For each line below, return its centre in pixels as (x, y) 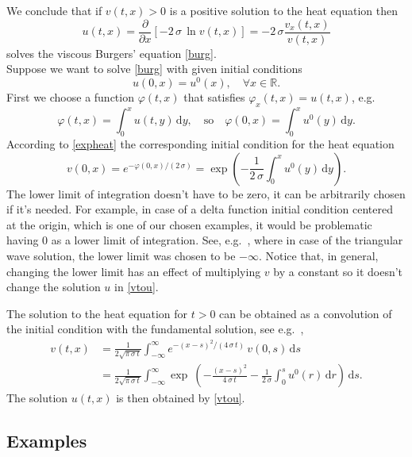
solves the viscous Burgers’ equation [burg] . (112, 53)
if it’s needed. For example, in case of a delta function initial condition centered (200, 209)
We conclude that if (54, 10)
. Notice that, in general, (318, 255)
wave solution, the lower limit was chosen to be (121, 255)
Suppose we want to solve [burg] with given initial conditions (154, 69)
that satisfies (214, 96)
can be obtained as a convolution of (306, 313)
